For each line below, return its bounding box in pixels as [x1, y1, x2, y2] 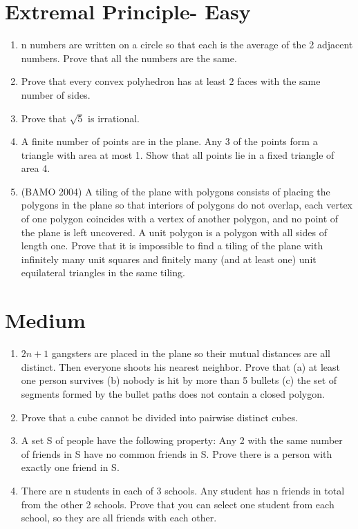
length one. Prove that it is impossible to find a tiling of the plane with [21, 238, 323, 253]
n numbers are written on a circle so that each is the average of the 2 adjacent [21, 37, 353, 52]
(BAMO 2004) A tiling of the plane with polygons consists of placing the [21, 184, 330, 198]
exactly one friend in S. [21, 460, 120, 474]
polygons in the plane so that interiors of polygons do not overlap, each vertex [21, 198, 353, 212]
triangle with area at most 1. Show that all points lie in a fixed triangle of [21, 147, 335, 162]
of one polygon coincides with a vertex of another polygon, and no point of [21, 211, 339, 226]
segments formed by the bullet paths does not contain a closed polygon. [21, 386, 325, 401]
